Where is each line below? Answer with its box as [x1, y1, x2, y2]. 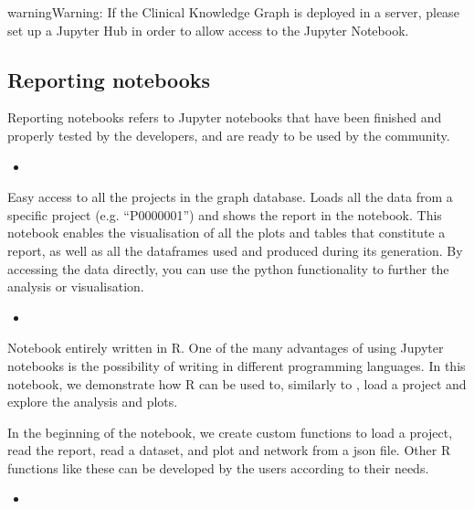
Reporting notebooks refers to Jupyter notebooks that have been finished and [7, 108, 442, 127]
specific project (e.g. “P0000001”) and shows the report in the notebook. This [7, 205, 442, 224]
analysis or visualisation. [7, 277, 144, 296]
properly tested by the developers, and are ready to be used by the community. [7, 125, 450, 144]
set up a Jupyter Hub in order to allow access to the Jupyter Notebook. [7, 20, 409, 39]
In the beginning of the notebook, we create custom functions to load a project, [7, 422, 453, 441]
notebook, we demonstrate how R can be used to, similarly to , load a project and [7, 374, 467, 393]
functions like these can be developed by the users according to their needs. [7, 458, 429, 477]
